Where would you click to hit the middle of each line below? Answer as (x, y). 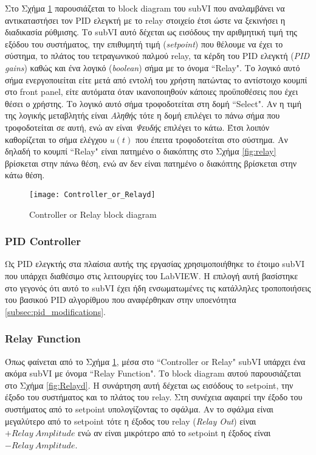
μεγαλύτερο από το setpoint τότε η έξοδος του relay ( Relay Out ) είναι (131, 421)
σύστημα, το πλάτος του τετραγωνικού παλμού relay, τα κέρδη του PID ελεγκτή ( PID (157, 56)
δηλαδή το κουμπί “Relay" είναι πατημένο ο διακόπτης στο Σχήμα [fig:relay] (141, 151)
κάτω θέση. (25, 175)
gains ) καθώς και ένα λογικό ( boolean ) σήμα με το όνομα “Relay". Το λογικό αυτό (153, 67)
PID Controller (43, 241)
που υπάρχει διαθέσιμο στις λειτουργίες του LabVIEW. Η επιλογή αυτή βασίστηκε (152, 275)
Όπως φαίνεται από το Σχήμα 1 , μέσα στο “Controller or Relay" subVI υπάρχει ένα (155, 361)
